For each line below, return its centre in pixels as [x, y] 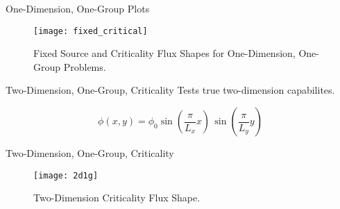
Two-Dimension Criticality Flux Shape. [117, 198]
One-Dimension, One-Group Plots [78, 8]
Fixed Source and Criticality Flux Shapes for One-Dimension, [164, 53]
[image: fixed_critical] [91, 31]
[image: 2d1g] [66, 175]
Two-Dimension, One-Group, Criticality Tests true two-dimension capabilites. [170, 90]
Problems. [85, 66]
